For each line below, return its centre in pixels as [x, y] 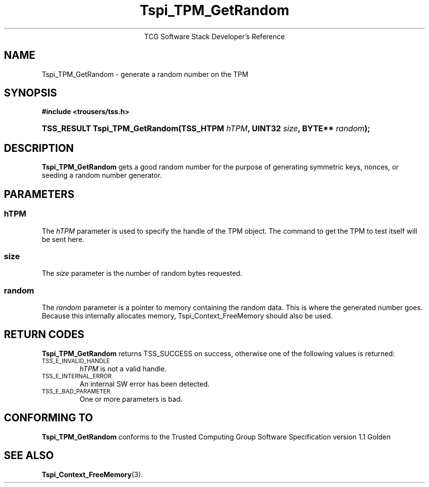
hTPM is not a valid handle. [123, 368]
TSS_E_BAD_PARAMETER [76, 391]
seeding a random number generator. [102, 175]
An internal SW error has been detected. [145, 384]
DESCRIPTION [39, 148]
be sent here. [63, 239]
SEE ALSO [29, 456]
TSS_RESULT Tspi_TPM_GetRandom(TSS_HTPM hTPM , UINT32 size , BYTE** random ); [206, 129]
